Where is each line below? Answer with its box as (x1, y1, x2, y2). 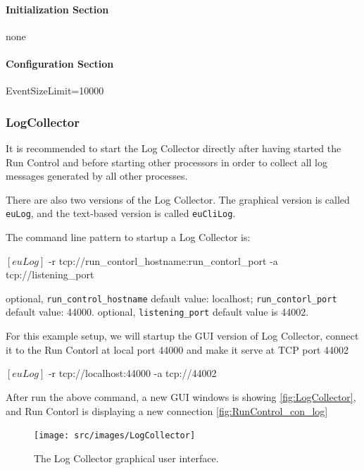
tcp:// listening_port (6, 267, 94, 282)
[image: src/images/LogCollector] (34, 431, 196, 441)
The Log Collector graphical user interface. (34, 450, 219, 465)
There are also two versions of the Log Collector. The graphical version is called (6, 192, 350, 206)
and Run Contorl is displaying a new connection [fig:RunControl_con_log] (6, 403, 328, 418)
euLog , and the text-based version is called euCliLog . (6, 206, 236, 221)
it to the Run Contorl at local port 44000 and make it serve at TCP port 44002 (6, 342, 349, 357)
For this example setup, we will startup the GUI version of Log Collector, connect (6, 328, 359, 343)
